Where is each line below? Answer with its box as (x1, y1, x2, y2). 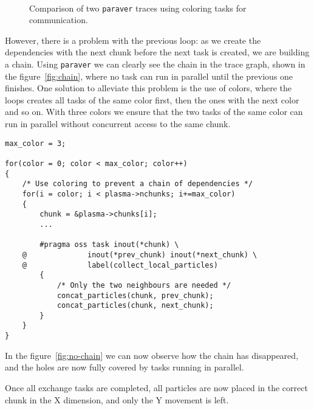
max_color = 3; (5, 139, 66, 148)
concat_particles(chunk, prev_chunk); (56, 291, 214, 300)
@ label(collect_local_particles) (22, 260, 218, 269)
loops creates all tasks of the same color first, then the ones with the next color (5, 93, 299, 106)
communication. (29, 13, 88, 26)
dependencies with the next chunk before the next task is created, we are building (5, 46, 310, 58)
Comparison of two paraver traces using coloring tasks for (29, 1, 247, 14)
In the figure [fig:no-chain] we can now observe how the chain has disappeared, (5, 349, 298, 361)
